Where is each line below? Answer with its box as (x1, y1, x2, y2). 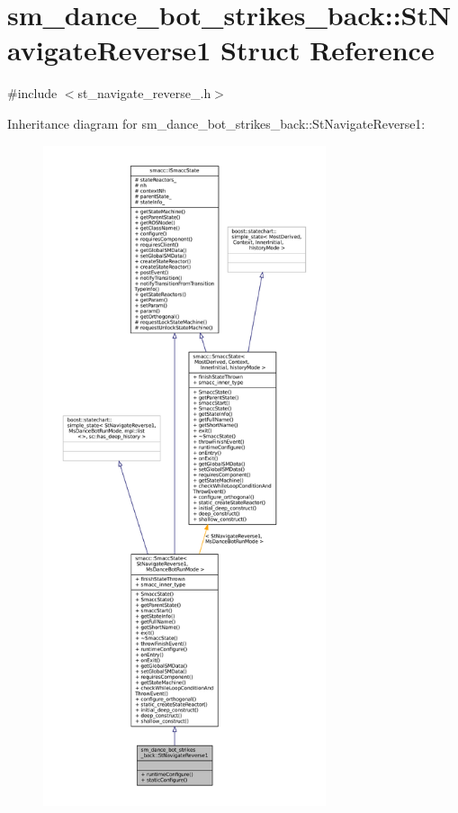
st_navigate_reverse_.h (77, 84, 211, 103)
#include (7, 84, 58, 103)
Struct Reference (220, 32, 435, 68)
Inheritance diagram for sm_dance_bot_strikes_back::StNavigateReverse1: (7, 113, 426, 132)
